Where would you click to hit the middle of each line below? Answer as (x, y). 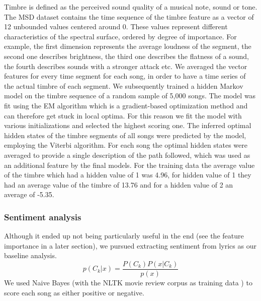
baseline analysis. (30, 255)
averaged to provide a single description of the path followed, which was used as (127, 155)
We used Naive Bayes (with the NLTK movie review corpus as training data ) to (128, 282)
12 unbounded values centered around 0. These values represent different (116, 26)
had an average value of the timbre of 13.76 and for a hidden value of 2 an (119, 184)
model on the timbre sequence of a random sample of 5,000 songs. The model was (130, 96)
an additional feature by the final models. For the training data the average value (129, 165)
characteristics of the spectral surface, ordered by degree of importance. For (120, 36)
